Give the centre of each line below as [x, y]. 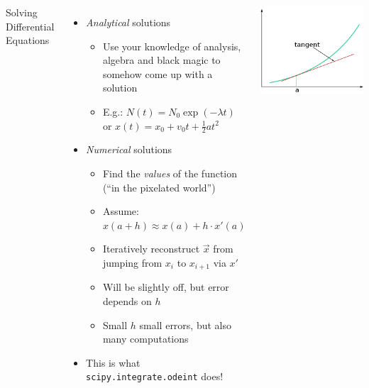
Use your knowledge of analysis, [172, 46]
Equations [28, 40]
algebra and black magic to [161, 60]
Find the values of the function [170, 173]
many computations [145, 339]
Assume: [121, 211]
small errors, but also [185, 325]
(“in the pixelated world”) [159, 187]
